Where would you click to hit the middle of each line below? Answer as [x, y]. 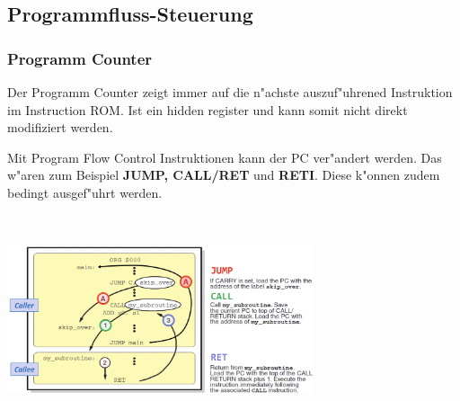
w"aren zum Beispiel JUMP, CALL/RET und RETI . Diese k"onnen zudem [224, 175]
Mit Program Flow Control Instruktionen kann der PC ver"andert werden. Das [225, 157]
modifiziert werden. [60, 127]
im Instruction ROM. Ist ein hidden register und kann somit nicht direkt [208, 109]
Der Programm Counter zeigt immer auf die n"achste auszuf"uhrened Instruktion [230, 92]
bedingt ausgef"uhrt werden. [85, 192]
